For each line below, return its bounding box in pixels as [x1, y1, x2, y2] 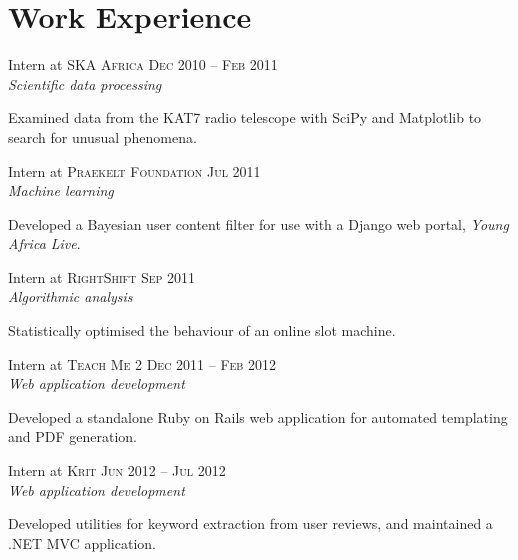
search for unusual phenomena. [8, 126, 197, 147]
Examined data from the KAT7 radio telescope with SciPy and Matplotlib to [8, 107, 482, 128]
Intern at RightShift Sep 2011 [8, 266, 196, 287]
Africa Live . [8, 233, 81, 254]
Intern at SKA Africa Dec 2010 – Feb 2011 [8, 54, 278, 75]
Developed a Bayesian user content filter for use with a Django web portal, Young [8, 213, 509, 234]
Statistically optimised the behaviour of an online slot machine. [8, 320, 396, 341]
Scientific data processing [8, 73, 162, 94]
